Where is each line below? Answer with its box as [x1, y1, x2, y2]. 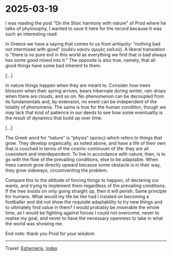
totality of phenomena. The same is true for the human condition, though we [5, 104, 166, 110]
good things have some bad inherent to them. [5, 62, 101, 68]
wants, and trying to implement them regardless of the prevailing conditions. [5, 182, 166, 189]
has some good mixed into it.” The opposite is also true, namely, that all [5, 57, 156, 63]
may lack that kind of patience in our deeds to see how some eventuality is [5, 109, 163, 115]
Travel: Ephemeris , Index [5, 245, 58, 251]
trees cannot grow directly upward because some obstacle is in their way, [5, 161, 161, 168]
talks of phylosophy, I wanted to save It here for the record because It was [5, 25, 162, 31]
